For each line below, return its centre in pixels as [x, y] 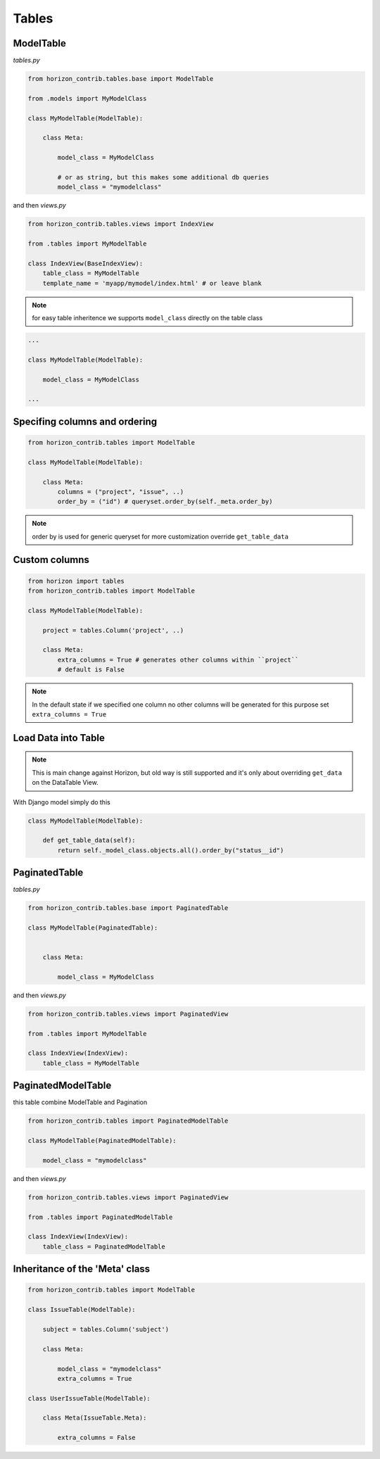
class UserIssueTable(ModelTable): [89, 1398]
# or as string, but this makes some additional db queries [163, 177]
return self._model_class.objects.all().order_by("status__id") [171, 850]
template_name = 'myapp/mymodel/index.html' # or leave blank [152, 283]
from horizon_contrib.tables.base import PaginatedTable [128, 908]
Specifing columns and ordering [85, 421]
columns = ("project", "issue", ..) [121, 492]
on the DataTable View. [65, 783]
